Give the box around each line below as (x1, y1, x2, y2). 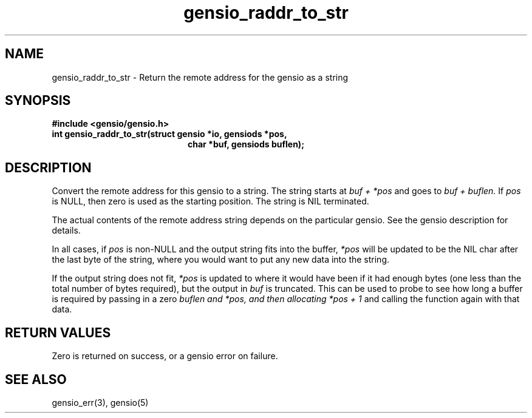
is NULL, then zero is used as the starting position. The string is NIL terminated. (52, 196, 369, 207)
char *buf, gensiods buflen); (188, 139, 304, 150)
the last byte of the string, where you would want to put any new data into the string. (52, 254, 390, 265)
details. (52, 225, 81, 236)
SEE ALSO (5, 371, 67, 387)
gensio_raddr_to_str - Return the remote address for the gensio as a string (52, 72, 349, 83)
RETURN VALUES (5, 325, 111, 340)
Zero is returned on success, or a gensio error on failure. (52, 351, 278, 362)
